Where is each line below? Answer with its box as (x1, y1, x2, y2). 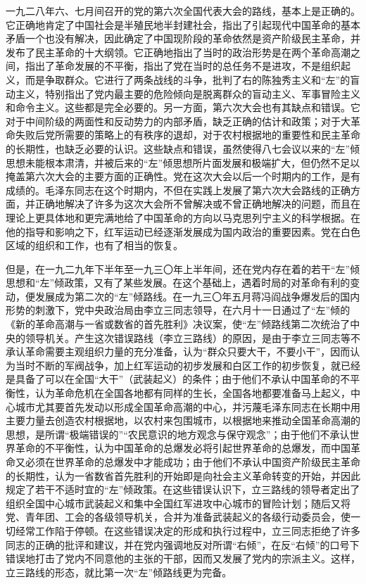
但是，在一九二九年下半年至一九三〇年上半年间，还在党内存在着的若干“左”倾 (6, 261, 360, 276)
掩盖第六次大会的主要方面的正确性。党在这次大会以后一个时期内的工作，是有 (6, 169, 360, 184)
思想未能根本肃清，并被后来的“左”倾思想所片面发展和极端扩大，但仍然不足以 (6, 155, 360, 170)
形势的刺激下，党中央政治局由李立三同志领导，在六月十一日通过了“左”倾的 (6, 303, 351, 317)
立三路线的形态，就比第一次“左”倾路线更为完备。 (6, 564, 232, 579)
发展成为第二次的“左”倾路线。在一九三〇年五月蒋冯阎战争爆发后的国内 (34, 288, 360, 303)
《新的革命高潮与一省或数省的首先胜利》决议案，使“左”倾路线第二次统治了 (6, 317, 351, 331)
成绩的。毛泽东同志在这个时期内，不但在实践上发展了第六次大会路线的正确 (6, 182, 351, 197)
